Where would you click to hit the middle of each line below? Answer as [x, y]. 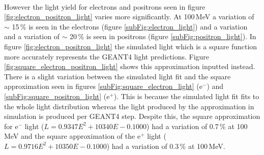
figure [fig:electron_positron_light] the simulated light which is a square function [131, 46]
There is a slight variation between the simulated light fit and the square [118, 76]
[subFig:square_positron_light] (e [57, 96]
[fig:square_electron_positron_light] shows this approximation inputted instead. [130, 66]
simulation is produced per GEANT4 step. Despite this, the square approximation [132, 116]
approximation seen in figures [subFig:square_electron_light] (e [103, 86]
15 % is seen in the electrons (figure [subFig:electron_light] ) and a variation [130, 26]
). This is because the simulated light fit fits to [186, 96]
